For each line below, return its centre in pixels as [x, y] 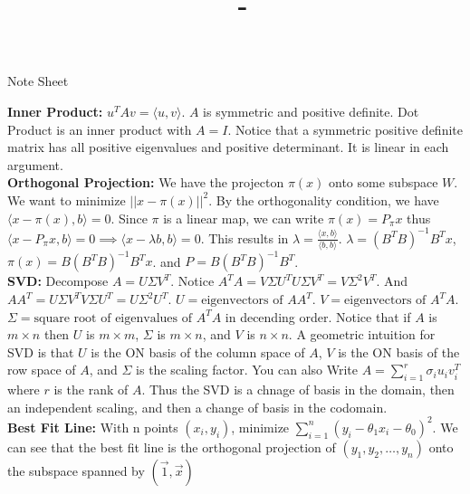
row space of [42, 370]
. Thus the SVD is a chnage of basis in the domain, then [298, 389]
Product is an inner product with [100, 129]
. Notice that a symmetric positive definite [345, 129]
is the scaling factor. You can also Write [247, 370]
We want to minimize [67, 199]
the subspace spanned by [76, 470]
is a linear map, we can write [244, 218]
